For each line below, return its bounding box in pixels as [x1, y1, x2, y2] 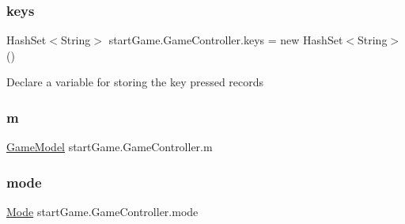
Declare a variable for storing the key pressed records [6, 74, 264, 90]
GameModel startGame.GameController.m [6, 139, 213, 155]
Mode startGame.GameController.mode [6, 203, 199, 220]
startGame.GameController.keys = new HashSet [108, 32, 343, 48]
